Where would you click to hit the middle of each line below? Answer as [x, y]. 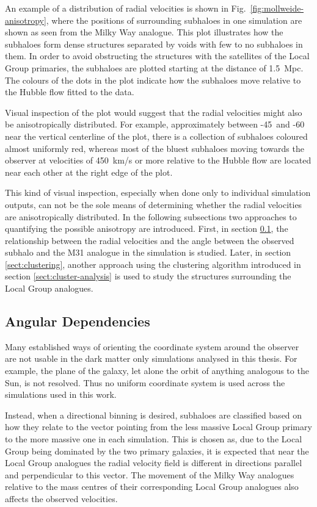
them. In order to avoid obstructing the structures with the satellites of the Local [157, 56]
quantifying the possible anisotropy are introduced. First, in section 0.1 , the [147, 228]
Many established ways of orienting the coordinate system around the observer [152, 346]
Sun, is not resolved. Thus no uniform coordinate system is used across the [145, 382]
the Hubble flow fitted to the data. [70, 92]
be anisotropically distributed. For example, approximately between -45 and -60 [155, 124]
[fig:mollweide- [277, 8]
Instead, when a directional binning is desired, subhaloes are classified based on [154, 415]
